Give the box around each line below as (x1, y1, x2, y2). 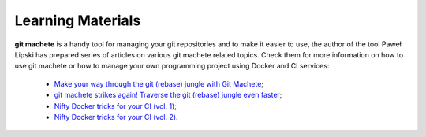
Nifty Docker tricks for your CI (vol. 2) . (54, 112, 178, 121)
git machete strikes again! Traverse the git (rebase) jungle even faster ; (54, 91, 282, 100)
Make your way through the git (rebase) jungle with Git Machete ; (54, 79, 264, 88)
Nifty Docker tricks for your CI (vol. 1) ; (54, 101, 177, 110)
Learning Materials (14, 12, 141, 29)
